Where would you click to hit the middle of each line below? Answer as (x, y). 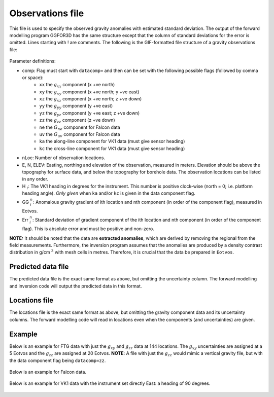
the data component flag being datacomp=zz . (58, 360)
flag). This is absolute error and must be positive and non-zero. (88, 229)
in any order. (35, 179)
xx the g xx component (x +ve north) (77, 85)
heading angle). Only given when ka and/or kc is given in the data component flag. (109, 193)
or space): (33, 77)
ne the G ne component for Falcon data (80, 128)
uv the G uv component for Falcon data (80, 135)
